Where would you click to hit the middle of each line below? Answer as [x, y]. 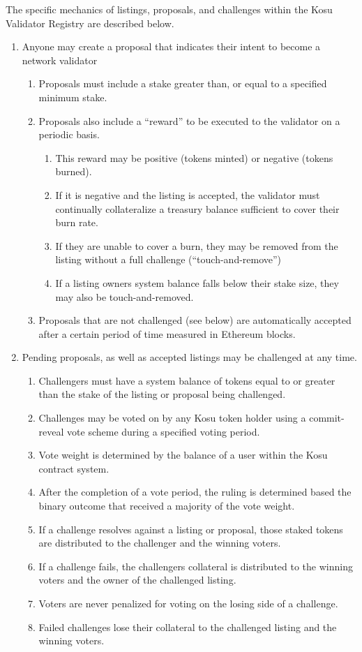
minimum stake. [73, 97]
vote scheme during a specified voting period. [164, 431]
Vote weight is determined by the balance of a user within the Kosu [183, 455]
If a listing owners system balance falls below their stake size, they [197, 282]
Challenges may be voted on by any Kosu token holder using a [172, 418]
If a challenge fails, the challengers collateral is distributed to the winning [196, 566]
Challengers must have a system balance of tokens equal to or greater [187, 380]
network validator [60, 60]
